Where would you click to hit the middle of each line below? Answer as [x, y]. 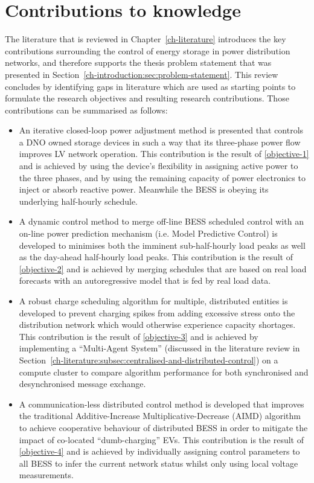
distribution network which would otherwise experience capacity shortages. [157, 325]
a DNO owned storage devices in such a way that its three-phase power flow [160, 142]
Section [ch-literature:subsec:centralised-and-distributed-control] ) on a [149, 360]
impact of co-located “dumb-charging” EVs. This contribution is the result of [161, 439]
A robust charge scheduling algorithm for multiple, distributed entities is [153, 301]
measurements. [46, 475]
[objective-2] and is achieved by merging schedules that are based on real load [163, 268]
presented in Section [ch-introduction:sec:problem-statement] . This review [142, 74]
